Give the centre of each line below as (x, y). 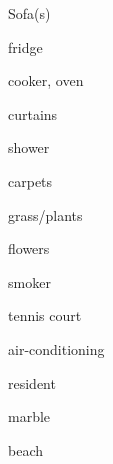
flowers (29, 248)
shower (29, 147)
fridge (25, 46)
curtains (33, 113)
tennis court (45, 315)
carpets (30, 180)
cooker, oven (46, 80)
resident (32, 382)
